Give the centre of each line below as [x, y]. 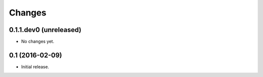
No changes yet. [38, 42]
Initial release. [35, 67]
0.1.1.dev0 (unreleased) [45, 30]
